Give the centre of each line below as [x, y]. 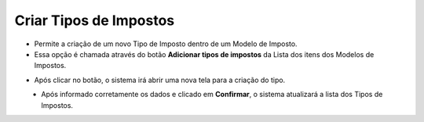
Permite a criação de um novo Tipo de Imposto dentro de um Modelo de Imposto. [166, 44]
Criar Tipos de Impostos [95, 20]
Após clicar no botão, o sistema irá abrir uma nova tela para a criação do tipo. [160, 80]
